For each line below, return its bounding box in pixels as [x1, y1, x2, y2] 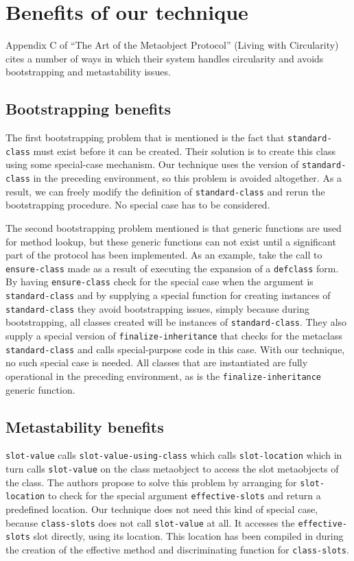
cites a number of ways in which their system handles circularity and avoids [5, 51, 324, 65]
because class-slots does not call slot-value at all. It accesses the [5, 515, 295, 529]
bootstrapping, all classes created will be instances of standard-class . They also [5, 315, 347, 329]
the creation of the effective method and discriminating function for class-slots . [5, 542, 349, 556]
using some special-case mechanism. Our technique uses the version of [5, 157, 299, 171]
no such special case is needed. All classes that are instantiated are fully [5, 355, 308, 370]
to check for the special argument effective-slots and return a [47, 488, 321, 503]
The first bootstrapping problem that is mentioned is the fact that [5, 130, 285, 145]
